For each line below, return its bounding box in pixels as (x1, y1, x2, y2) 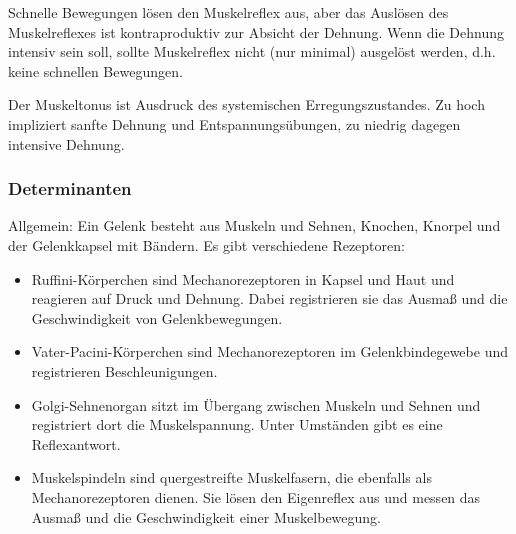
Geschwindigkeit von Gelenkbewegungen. (31, 307, 283, 328)
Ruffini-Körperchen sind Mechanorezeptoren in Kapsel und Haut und (31, 268, 455, 289)
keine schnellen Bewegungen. (8, 60, 183, 81)
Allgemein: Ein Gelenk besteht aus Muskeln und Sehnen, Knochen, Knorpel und (8, 215, 501, 236)
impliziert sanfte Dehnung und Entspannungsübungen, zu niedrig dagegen (8, 113, 461, 134)
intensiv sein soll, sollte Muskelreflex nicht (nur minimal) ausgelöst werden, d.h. (8, 41, 496, 62)
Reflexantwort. (31, 433, 121, 454)
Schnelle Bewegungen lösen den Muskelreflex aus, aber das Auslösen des (8, 2, 449, 22)
